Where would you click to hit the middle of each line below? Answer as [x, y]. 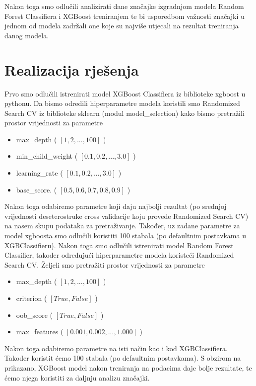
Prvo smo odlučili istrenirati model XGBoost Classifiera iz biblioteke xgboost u [125, 93]
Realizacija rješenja [72, 69]
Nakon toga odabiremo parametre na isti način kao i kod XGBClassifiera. [116, 348]
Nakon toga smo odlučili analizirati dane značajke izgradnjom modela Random [124, 6]
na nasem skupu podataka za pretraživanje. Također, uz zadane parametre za [122, 226]
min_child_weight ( [47, 156]
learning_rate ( [39, 173]
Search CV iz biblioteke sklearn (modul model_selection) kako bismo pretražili [125, 113]
